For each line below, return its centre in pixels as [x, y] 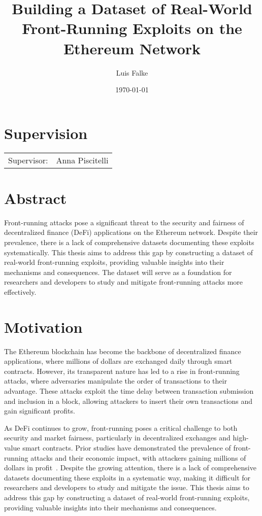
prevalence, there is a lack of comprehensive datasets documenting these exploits [129, 242]
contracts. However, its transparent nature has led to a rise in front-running [122, 371]
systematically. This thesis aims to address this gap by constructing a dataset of [129, 252]
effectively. [20, 291]
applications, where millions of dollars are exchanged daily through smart [118, 361]
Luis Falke [132, 72]
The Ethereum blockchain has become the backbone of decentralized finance [123, 351]
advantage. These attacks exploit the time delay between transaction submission [129, 391]
